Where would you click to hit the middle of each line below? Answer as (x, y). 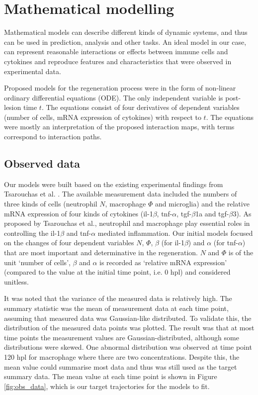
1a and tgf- (212, 213)
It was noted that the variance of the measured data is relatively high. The (118, 298)
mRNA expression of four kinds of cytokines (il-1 (79, 213)
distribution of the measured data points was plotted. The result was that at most (129, 328)
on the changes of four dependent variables (69, 243)
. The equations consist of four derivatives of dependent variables (140, 107)
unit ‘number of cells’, (37, 262)
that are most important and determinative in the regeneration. (101, 252)
